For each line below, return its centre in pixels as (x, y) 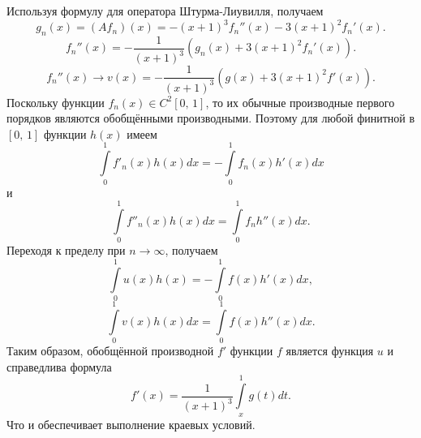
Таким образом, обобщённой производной (110, 351)
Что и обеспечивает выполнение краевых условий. (131, 424)
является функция (330, 351)
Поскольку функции (56, 102)
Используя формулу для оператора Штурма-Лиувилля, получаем (165, 11)
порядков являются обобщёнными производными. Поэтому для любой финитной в (211, 118)
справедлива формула (59, 366)
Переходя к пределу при (66, 250)
